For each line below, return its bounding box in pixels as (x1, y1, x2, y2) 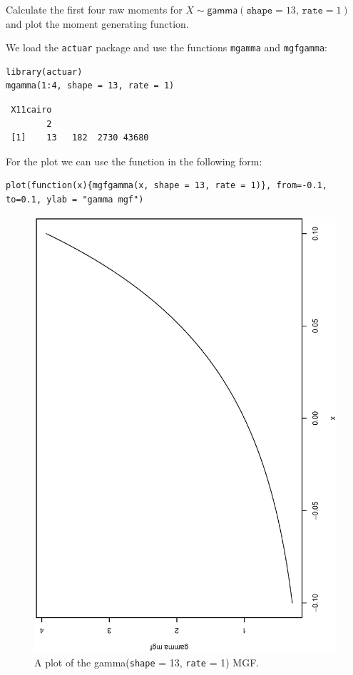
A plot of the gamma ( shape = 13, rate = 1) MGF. (34, 654, 260, 669)
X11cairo (11, 105, 52, 115)
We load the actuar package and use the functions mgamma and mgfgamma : (6, 40, 327, 55)
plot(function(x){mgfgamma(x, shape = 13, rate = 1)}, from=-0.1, (6, 180, 328, 191)
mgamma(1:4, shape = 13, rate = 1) (6, 81, 175, 91)
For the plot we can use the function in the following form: (6, 153, 262, 168)
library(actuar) (6, 66, 83, 77)
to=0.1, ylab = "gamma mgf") (6, 195, 144, 205)
